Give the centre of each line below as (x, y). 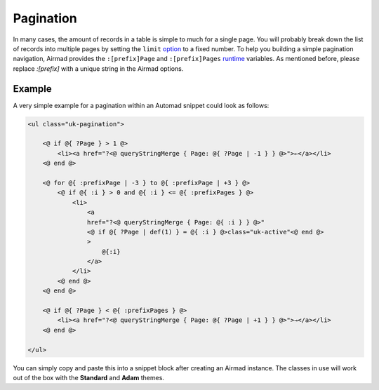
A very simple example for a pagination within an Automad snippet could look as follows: (141, 105)
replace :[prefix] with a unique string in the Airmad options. (98, 68)
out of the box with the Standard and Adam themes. (89, 377)
